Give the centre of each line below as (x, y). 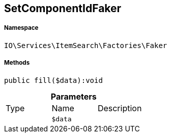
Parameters (74, 96)
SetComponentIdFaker (63, 8)
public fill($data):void (53, 80)
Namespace (21, 28)
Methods (17, 63)
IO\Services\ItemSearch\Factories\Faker (86, 45)
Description (120, 108)
